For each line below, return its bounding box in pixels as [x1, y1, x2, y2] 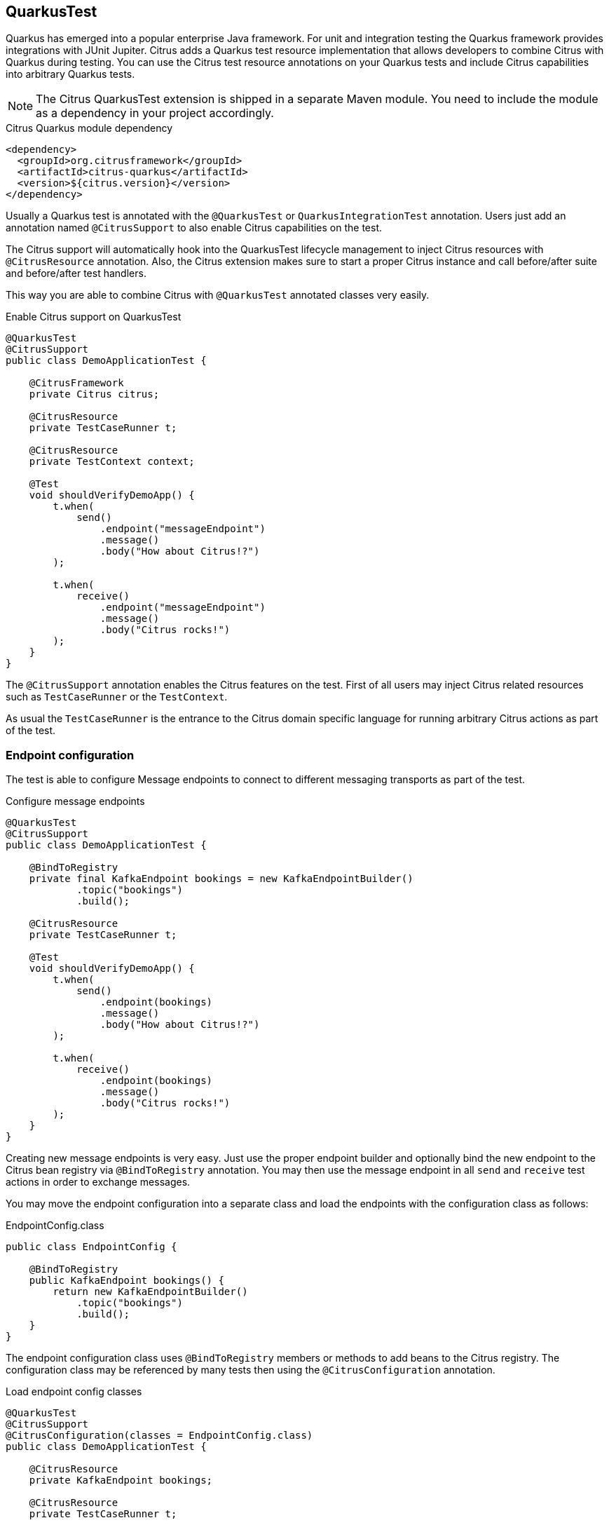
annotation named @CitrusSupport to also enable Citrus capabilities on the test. [6, 222, 383, 234]
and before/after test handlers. [6, 267, 146, 280]
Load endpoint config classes [6, 1385, 142, 1398]
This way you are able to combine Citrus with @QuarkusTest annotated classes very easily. [6, 289, 430, 301]
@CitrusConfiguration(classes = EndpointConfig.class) [6, 1430, 313, 1442]
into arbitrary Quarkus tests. [6, 68, 135, 81]
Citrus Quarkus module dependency [6, 122, 173, 135]
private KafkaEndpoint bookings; [29, 1475, 213, 1486]
